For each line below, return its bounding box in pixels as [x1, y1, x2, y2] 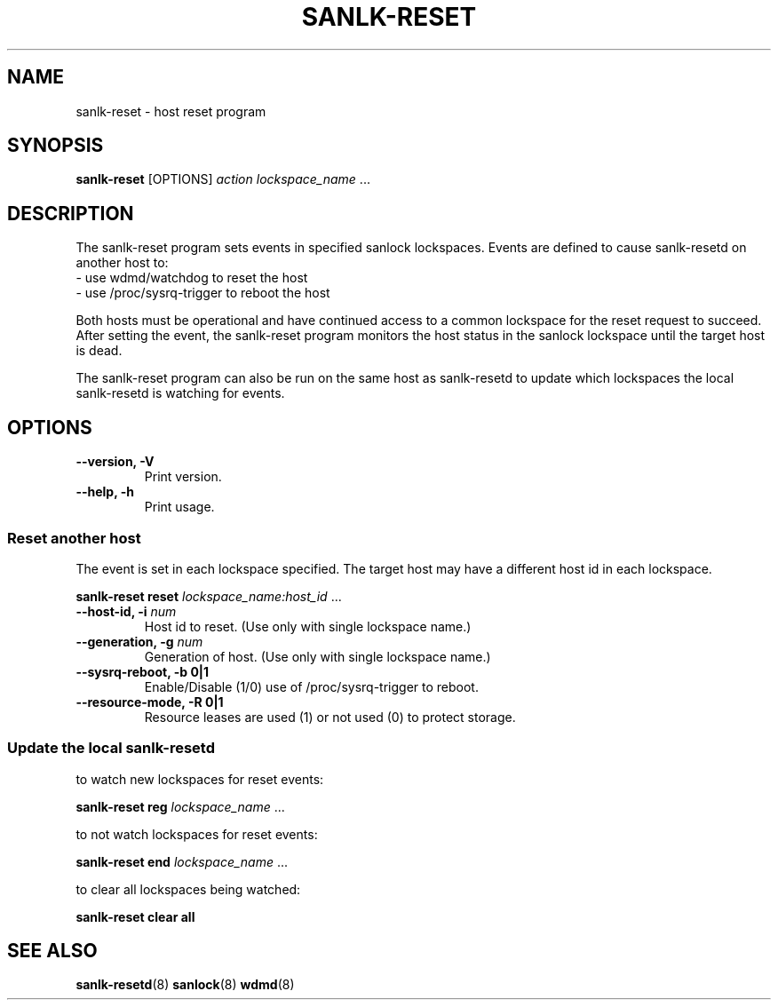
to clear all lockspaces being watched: [75, 881, 301, 897]
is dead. [75, 343, 123, 359]
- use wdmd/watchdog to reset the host [75, 270, 308, 286]
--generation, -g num [75, 633, 203, 649]
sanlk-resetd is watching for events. [75, 385, 285, 401]
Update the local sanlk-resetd [7, 739, 215, 757]
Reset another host [7, 528, 141, 547]
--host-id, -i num [75, 603, 177, 619]
